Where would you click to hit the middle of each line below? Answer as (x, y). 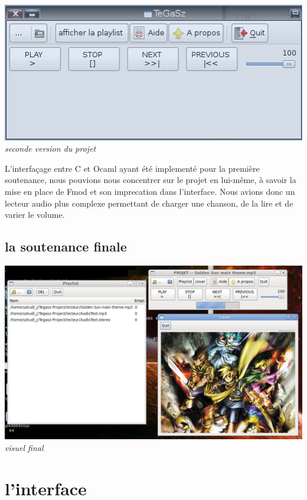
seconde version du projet (50, 148)
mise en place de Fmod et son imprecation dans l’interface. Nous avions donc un (150, 191)
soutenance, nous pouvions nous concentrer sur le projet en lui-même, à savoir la (151, 180)
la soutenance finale (66, 246)
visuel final (24, 447)
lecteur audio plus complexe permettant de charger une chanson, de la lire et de (149, 203)
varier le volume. (35, 215)
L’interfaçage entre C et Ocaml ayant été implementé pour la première (132, 168)
